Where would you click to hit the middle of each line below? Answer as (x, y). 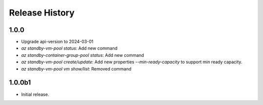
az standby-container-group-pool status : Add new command (83, 55)
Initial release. (35, 94)
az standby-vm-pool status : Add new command (69, 48)
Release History (42, 13)
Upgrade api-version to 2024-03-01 (57, 42)
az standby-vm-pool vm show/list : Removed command (76, 69)
